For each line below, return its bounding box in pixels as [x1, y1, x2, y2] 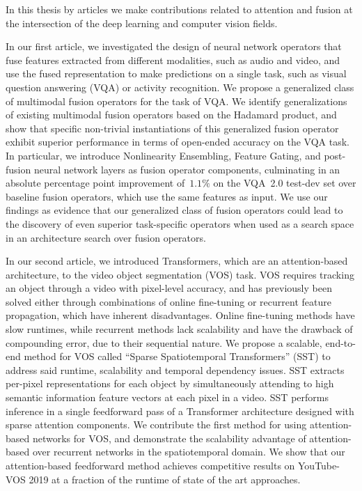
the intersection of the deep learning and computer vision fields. [6, 15, 278, 30]
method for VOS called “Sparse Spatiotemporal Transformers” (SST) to [24, 349, 331, 364]
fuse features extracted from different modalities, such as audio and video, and [6, 52, 340, 67]
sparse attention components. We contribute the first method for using [6, 417, 307, 432]
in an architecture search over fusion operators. [6, 230, 206, 244]
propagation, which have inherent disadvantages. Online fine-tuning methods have [6, 308, 355, 322]
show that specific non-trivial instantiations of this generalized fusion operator [6, 120, 339, 135]
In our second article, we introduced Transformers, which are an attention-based [6, 254, 348, 268]
